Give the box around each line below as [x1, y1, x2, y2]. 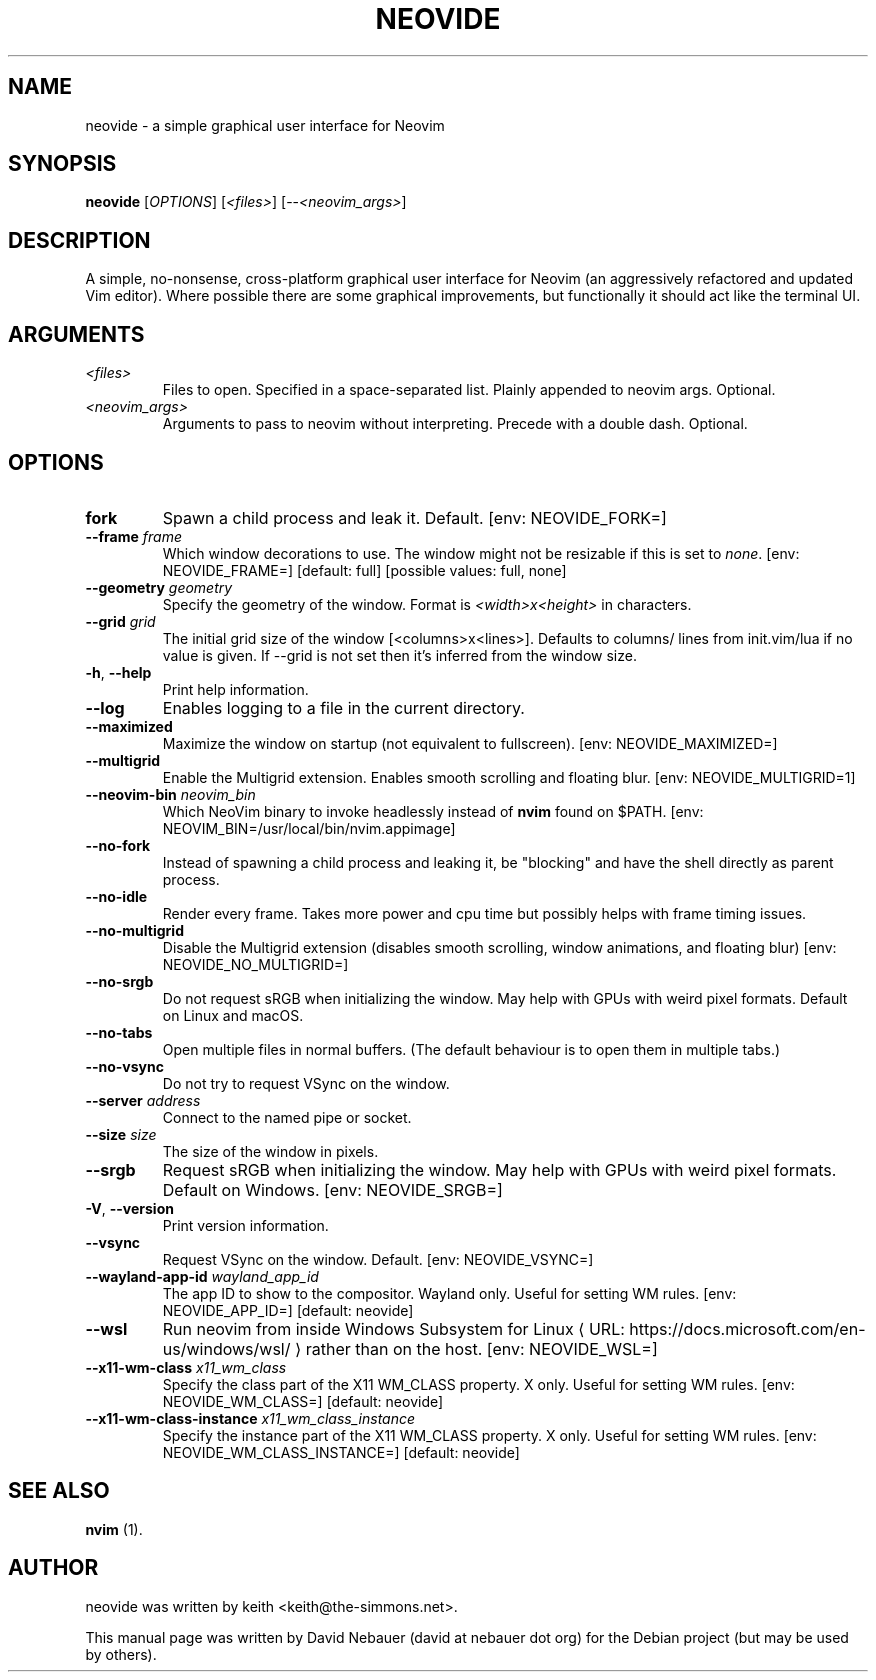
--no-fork [85, 836, 151, 854]
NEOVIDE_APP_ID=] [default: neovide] [162, 1301, 414, 1319]
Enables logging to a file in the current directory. [162, 697, 525, 718]
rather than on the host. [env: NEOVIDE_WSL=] [305, 1338, 658, 1359]
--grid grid [85, 612, 156, 630]
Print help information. [162, 680, 309, 698]
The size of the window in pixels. [162, 1142, 379, 1160]
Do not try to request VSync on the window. [162, 1074, 450, 1092]
